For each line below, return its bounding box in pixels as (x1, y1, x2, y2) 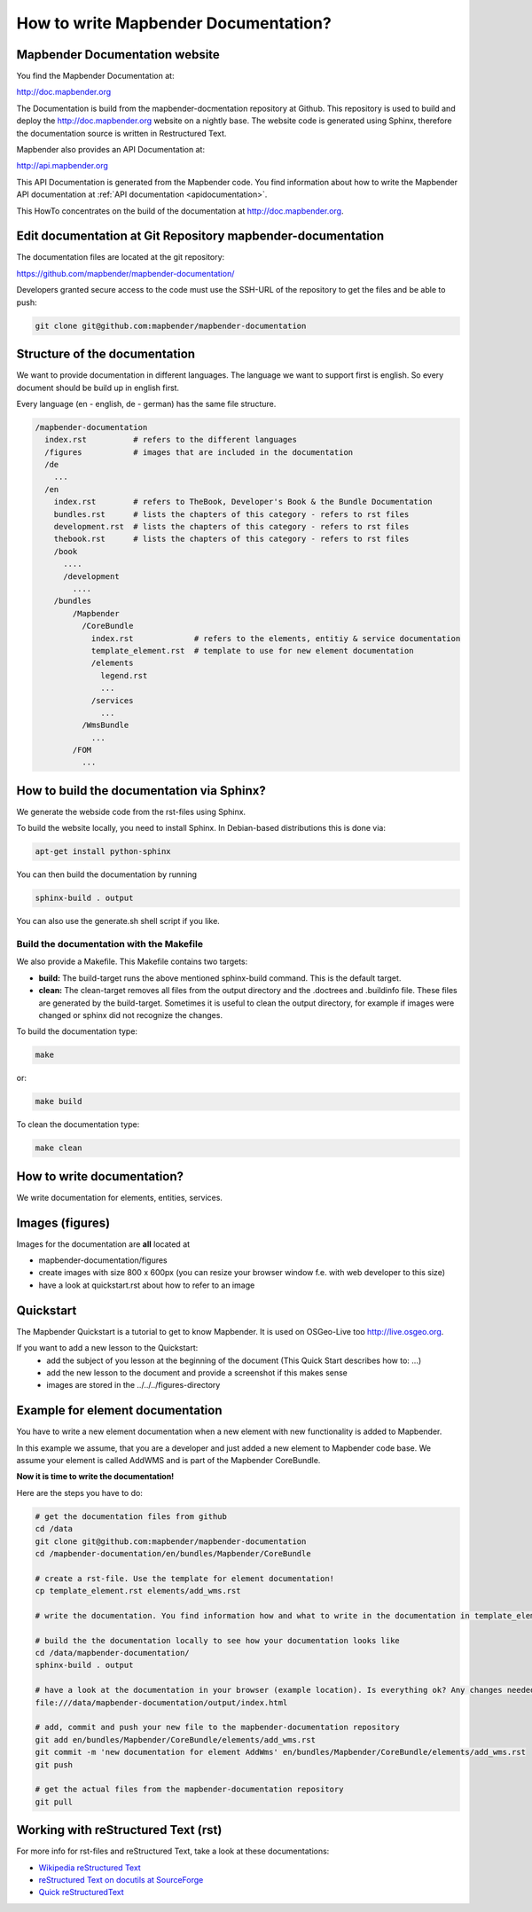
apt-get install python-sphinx (35, 847, 172, 857)
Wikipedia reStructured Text (38, 1862, 141, 1873)
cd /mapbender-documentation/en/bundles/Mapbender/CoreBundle (35, 1548, 311, 1558)
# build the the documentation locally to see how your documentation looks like (35, 1635, 401, 1645)
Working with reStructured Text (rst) (16, 1822, 223, 1838)
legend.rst (100, 670, 148, 680)
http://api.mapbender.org (16, 161, 108, 171)
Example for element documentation (16, 1403, 223, 1418)
